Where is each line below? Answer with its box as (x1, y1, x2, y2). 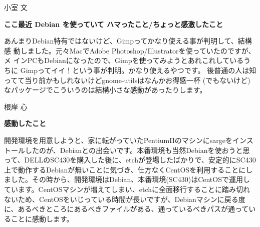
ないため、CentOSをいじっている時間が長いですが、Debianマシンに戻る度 (4, 193, 245, 204)
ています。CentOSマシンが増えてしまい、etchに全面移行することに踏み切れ (4, 183, 250, 194)
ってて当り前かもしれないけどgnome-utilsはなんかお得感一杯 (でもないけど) (4, 74, 250, 85)
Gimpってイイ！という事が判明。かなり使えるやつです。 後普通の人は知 (20, 64, 256, 75)
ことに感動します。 (11, 213, 74, 223)
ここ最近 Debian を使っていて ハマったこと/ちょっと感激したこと (4, 18, 223, 29)
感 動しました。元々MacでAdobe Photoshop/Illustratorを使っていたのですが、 (4, 45, 255, 55)
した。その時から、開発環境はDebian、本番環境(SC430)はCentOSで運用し (11, 174, 250, 184)
